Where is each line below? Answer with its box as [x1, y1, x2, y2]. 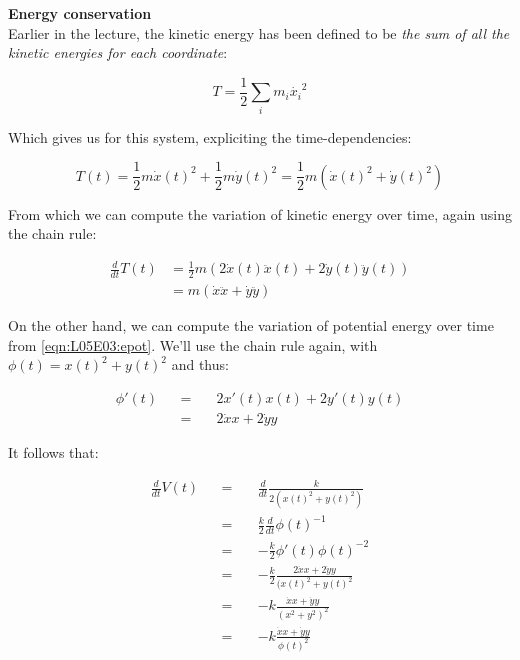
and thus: [171, 354, 229, 375]
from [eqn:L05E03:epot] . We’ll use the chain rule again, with [8, 334, 378, 355]
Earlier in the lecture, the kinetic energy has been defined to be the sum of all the [8, 22, 510, 43]
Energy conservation [8, 3, 152, 23]
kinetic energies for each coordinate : [8, 42, 228, 63]
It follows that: [8, 442, 99, 463]
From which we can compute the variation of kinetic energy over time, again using [8, 203, 513, 224]
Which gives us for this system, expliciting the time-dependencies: [8, 126, 412, 147]
